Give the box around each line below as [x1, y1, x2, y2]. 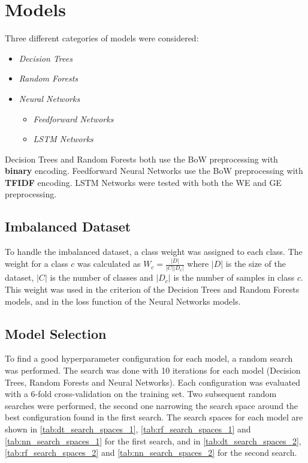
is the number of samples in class [173, 271, 295, 284]
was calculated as [77, 257, 141, 270]
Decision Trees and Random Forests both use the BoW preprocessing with [5, 152, 278, 165]
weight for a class [5, 257, 68, 270]
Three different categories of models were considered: [5, 32, 199, 44]
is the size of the [225, 257, 286, 270]
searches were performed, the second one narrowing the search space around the [5, 399, 298, 411]
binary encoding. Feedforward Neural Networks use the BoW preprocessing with [5, 164, 303, 177]
